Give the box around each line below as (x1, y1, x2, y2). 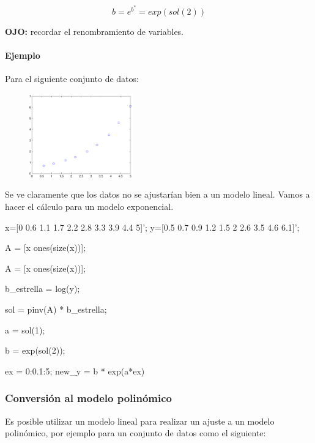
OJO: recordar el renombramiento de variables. (5, 24, 184, 37)
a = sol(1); (5, 323, 45, 336)
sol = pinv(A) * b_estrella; (5, 302, 107, 315)
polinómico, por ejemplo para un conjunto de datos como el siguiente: (5, 426, 266, 439)
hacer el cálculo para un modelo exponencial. (5, 200, 174, 212)
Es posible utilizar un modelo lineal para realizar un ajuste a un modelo (5, 414, 275, 427)
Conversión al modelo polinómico (5, 390, 172, 406)
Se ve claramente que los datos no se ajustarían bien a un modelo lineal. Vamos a (5, 188, 310, 201)
